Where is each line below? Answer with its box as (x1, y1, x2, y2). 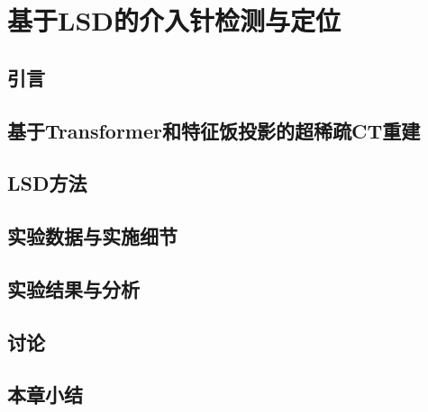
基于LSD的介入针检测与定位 (7, 2, 341, 39)
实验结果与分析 (7, 274, 140, 302)
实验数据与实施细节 (7, 222, 178, 250)
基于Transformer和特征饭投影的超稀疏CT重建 (7, 116, 421, 144)
